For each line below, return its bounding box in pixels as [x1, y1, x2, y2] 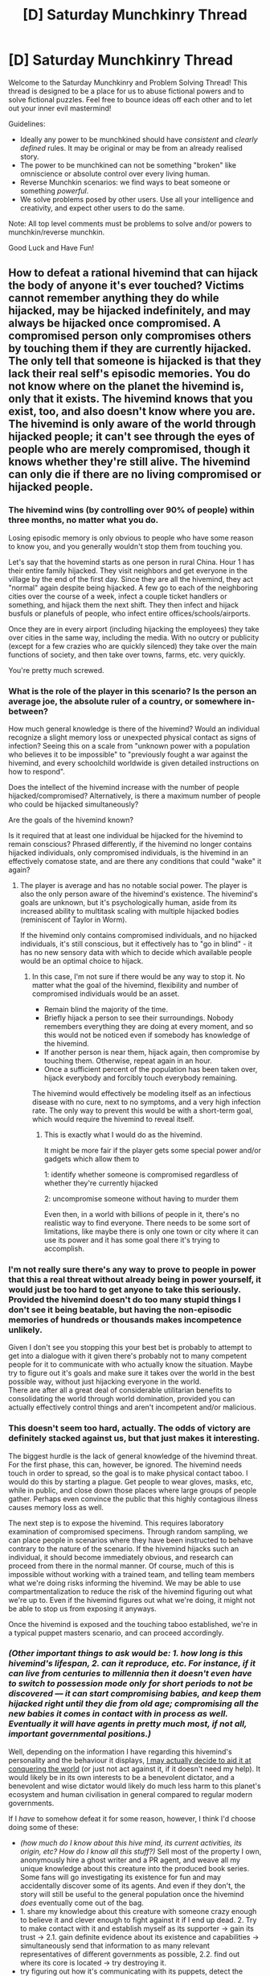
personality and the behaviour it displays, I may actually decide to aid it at [8, 1755, 252, 1765]
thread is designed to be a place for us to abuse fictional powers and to [8, 86, 245, 96]
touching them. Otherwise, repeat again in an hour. [43, 1056, 213, 1065]
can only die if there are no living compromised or [8, 467, 262, 481]
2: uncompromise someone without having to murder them [43, 1193, 239, 1203]
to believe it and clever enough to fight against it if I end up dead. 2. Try [19, 1915, 257, 1924]
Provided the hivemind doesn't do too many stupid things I [8, 1293, 241, 1305]
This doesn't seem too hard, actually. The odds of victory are [8, 1422, 251, 1434]
